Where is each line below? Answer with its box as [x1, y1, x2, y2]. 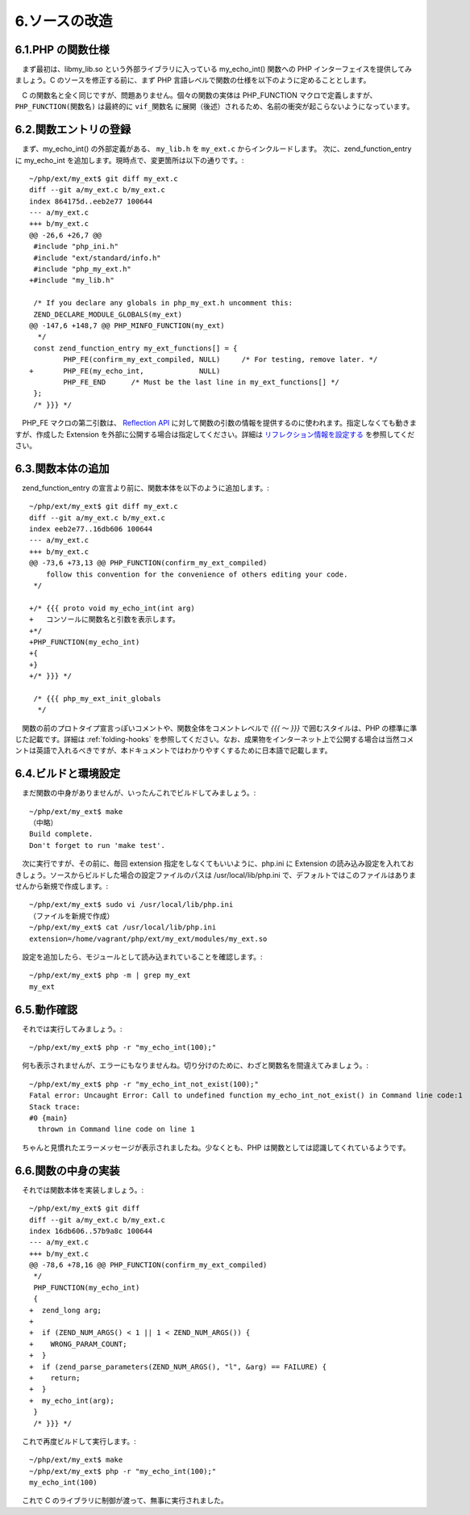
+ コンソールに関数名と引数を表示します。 [29, 615, 181, 624]
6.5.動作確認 [15, 1002, 78, 1017]
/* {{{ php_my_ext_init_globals [33, 694, 161, 703]
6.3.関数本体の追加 [15, 461, 110, 476]
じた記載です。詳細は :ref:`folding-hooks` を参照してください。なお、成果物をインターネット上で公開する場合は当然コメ [15, 735, 414, 745]
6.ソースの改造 [15, 12, 113, 30]
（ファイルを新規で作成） [29, 911, 114, 921]
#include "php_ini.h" [33, 242, 119, 251]
